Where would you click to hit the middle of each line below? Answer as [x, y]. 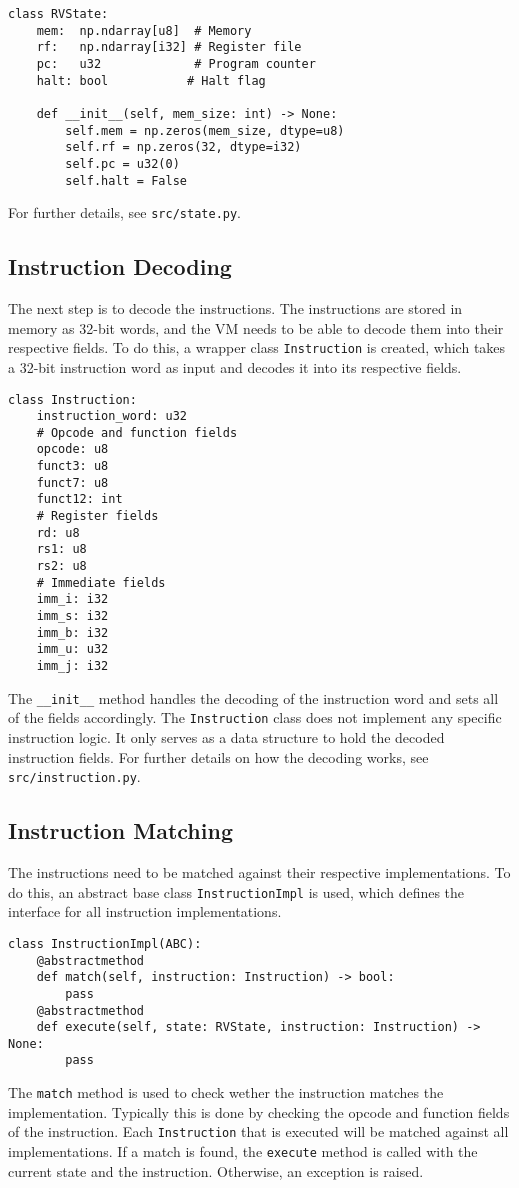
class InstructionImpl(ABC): [105, 943]
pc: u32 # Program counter [176, 63]
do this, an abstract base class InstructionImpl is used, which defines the [236, 891]
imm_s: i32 [72, 616]
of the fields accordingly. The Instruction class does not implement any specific [255, 717]
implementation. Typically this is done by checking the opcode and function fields [259, 1111]
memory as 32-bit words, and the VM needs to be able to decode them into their [256, 327]
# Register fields [97, 516]
